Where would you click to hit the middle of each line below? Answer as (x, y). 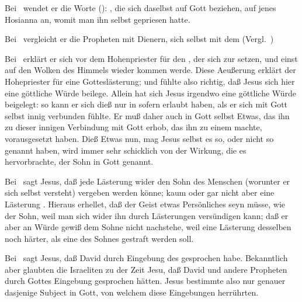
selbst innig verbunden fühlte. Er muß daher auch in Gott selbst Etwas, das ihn (147, 115)
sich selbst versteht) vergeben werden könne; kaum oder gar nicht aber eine (140, 192)
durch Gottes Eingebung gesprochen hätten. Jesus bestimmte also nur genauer (145, 281)
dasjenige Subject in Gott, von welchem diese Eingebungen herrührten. (132, 292)
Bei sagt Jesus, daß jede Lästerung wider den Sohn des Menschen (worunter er (147, 181)
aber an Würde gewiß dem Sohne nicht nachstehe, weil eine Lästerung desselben (148, 227)
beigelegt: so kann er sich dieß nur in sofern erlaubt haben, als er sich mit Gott (146, 104)
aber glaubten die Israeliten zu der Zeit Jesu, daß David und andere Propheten (146, 269)
